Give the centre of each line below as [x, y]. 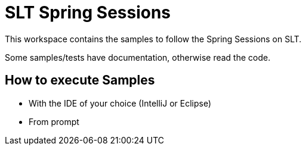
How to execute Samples [80, 80]
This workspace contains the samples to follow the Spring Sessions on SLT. [153, 39]
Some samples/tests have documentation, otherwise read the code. [138, 57]
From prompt [54, 121]
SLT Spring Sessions [88, 12]
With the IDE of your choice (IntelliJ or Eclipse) [120, 103]
